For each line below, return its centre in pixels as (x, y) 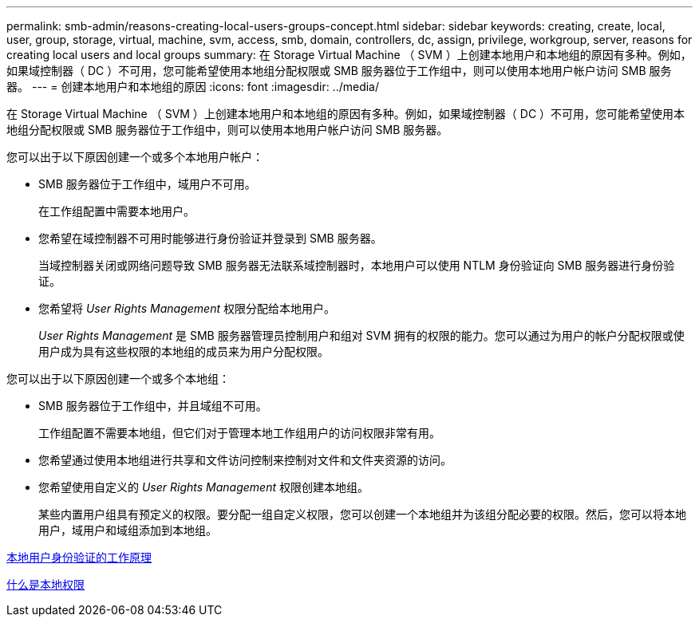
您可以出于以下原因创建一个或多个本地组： (118, 379)
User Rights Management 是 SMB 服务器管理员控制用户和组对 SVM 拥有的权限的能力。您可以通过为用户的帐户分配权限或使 (361, 335)
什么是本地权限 (45, 584)
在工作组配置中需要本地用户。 (116, 211)
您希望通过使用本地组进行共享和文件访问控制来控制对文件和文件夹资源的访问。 (245, 460)
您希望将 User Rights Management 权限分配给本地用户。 (187, 308)
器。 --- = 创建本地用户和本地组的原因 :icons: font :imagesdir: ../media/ (193, 87)
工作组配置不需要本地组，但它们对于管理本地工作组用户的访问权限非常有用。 (239, 433)
